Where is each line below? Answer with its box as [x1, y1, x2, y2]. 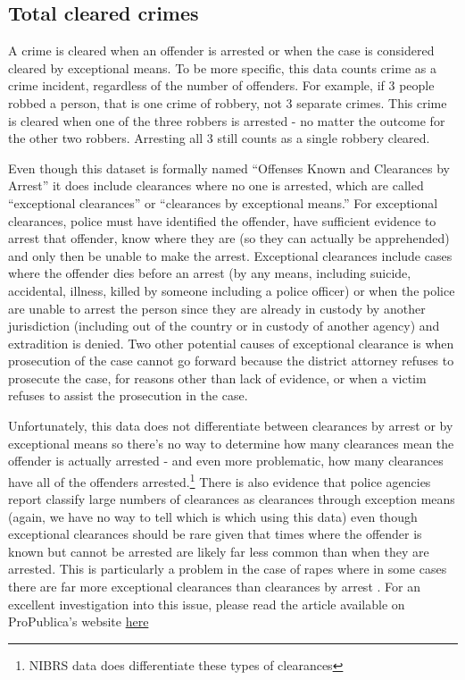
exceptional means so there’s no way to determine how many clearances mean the [8, 433, 454, 452]
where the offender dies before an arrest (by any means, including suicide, [8, 264, 411, 282]
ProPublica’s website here [8, 612, 149, 631]
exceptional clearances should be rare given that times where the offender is [8, 525, 422, 543]
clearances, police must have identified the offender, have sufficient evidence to [8, 211, 436, 230]
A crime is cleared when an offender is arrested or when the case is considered [8, 41, 435, 60]
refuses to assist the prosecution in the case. [8, 386, 248, 405]
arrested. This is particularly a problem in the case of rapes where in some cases [8, 559, 447, 578]
